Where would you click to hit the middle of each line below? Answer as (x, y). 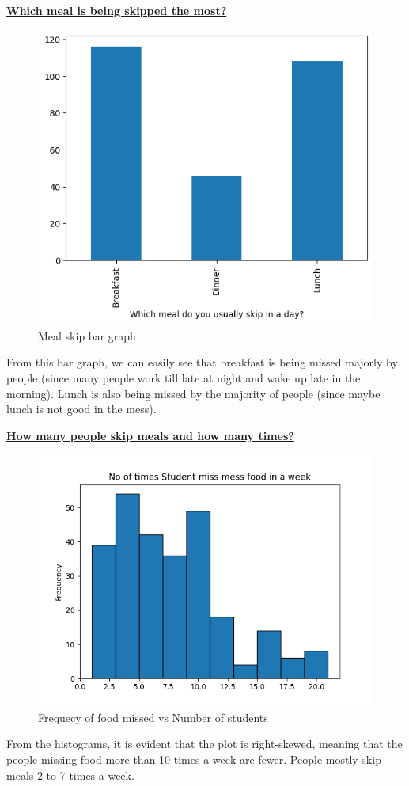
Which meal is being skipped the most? (117, 10)
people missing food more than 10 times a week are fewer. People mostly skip (194, 759)
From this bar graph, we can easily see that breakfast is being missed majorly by (202, 362)
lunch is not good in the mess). (81, 409)
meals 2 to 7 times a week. (70, 775)
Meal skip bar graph (87, 335)
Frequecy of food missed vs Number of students (153, 717)
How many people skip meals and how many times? (150, 435)
